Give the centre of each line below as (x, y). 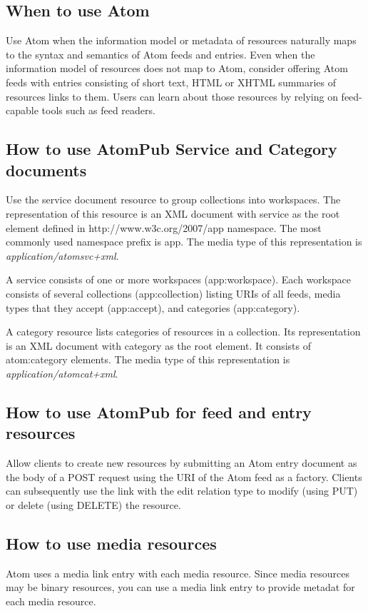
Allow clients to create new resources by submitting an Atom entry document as (182, 463)
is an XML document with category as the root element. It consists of (158, 345)
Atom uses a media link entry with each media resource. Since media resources (178, 573)
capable (22, 110)
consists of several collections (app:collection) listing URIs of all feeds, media (173, 293)
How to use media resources (111, 543)
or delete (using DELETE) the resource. (93, 504)
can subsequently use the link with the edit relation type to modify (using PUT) (182, 491)
